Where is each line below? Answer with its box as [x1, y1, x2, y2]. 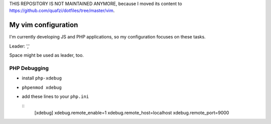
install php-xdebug [22, 75, 62, 81]
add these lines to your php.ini [22, 93, 89, 99]
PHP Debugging [9, 64, 49, 71]
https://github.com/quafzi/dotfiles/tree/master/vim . [9, 7, 115, 13]
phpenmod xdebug [22, 84, 62, 90]
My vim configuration [9, 20, 78, 29]
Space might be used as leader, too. [9, 52, 84, 58]
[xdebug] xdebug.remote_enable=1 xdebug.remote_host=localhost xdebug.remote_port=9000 [34, 109, 229, 115]
